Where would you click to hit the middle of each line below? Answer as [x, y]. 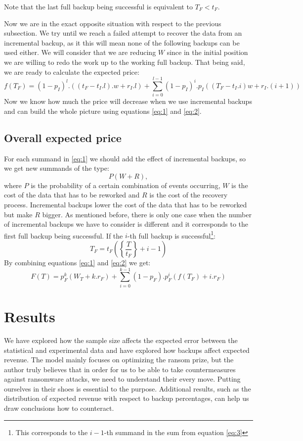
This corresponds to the [52, 432]
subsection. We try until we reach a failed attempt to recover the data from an [123, 33]
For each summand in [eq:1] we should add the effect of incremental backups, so [125, 158]
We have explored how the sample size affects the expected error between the [121, 340]
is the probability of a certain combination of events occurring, [126, 185]
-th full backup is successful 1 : [171, 235]
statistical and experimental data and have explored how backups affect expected [127, 350]
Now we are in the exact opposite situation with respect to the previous [113, 23]
